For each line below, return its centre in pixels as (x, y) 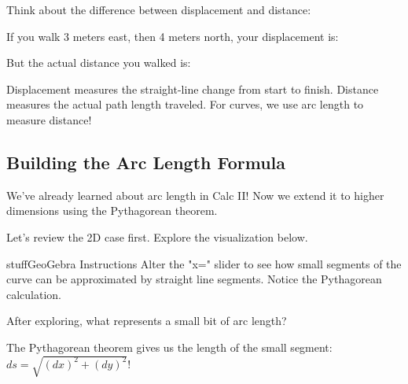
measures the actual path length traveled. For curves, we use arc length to (185, 104)
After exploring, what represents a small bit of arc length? (147, 321)
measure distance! (49, 119)
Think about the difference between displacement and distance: (159, 9)
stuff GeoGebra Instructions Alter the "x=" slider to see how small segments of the (204, 263)
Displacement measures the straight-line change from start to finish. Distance (193, 89)
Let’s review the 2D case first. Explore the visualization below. (157, 236)
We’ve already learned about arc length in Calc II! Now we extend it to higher (195, 195)
